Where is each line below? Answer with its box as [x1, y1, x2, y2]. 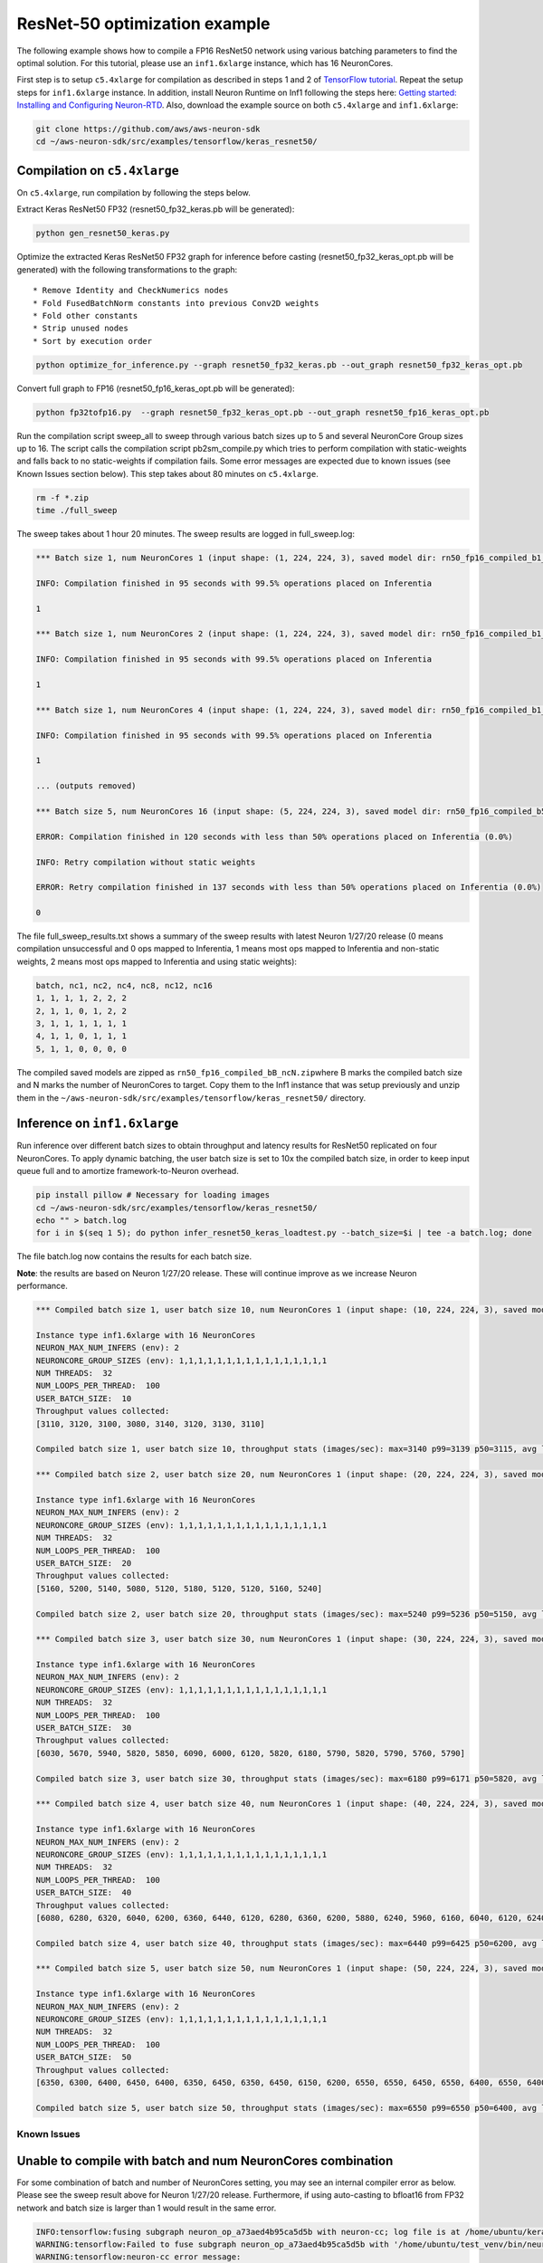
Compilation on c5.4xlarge [16, 163, 180, 178]
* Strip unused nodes [33, 323, 129, 334]
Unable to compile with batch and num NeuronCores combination [16, 2153, 394, 2168]
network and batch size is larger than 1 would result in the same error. [16, 2202, 277, 2213]
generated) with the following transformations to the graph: [16, 263, 238, 275]
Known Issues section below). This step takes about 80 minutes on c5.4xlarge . [16, 468, 319, 479]
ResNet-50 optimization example [16, 14, 271, 33]
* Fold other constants [33, 310, 138, 320]
